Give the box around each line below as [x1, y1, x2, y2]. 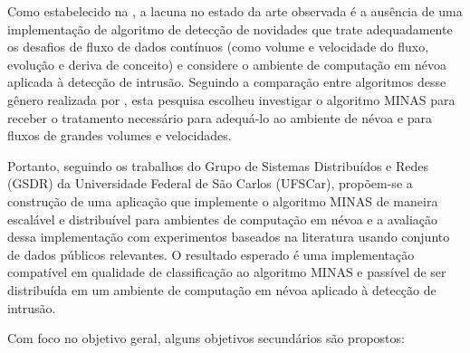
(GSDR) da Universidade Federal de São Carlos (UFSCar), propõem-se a [7, 174, 413, 193]
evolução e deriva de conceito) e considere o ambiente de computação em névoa [7, 54, 447, 73]
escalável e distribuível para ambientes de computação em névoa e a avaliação [7, 209, 438, 228]
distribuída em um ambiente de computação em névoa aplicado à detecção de [7, 280, 436, 299]
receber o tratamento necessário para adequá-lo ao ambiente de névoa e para [7, 108, 432, 127]
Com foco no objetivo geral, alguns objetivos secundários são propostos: [7, 329, 405, 348]
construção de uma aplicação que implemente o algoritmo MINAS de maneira [7, 191, 438, 210]
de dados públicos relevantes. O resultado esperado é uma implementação [7, 244, 415, 263]
